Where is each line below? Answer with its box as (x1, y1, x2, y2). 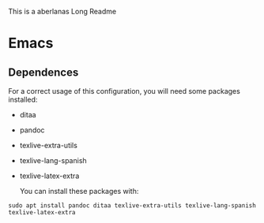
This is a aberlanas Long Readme (8, 7, 117, 16)
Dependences (8, 65, 79, 79)
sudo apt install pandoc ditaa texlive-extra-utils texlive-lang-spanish (8, 202, 257, 210)
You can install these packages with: (19, 187, 139, 195)
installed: (8, 95, 38, 104)
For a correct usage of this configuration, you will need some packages (8, 87, 241, 95)
